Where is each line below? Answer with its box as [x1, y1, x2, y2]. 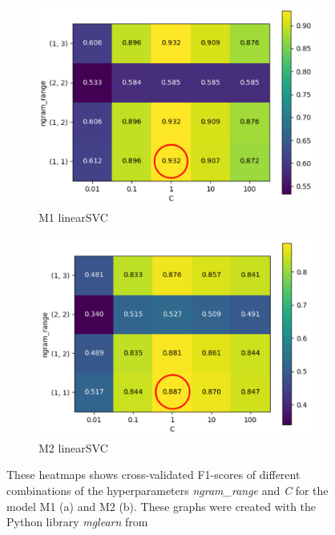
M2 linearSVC [38, 439, 108, 456]
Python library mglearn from [6, 513, 148, 530]
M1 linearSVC [38, 208, 108, 225]
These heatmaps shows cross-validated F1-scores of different [6, 466, 301, 483]
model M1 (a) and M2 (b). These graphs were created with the [6, 497, 317, 514]
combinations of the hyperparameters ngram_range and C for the [6, 481, 329, 498]
